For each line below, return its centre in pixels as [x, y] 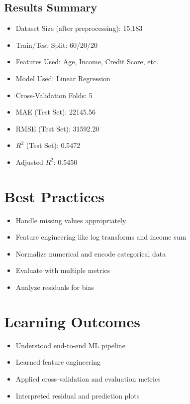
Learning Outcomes [72, 321]
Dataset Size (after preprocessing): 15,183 [79, 28]
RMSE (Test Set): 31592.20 [57, 128]
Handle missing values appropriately [71, 220]
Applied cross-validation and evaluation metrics [88, 378]
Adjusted [29, 162]
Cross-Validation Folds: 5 [54, 95]
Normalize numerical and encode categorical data [91, 253]
